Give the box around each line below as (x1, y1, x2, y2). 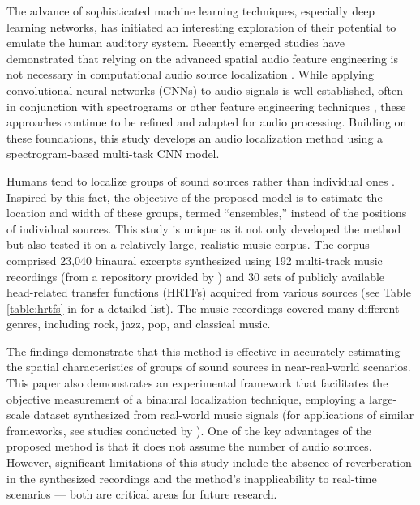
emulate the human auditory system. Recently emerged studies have (6, 34, 345, 51)
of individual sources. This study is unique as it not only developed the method (6, 220, 401, 237)
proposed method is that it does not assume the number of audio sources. (6, 438, 372, 455)
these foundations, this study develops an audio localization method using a (6, 129, 384, 146)
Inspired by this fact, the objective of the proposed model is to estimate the (6, 188, 383, 205)
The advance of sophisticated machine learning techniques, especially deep (6, 2, 375, 19)
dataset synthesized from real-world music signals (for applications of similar (33, 406, 414, 423)
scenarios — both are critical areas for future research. (6, 486, 277, 503)
